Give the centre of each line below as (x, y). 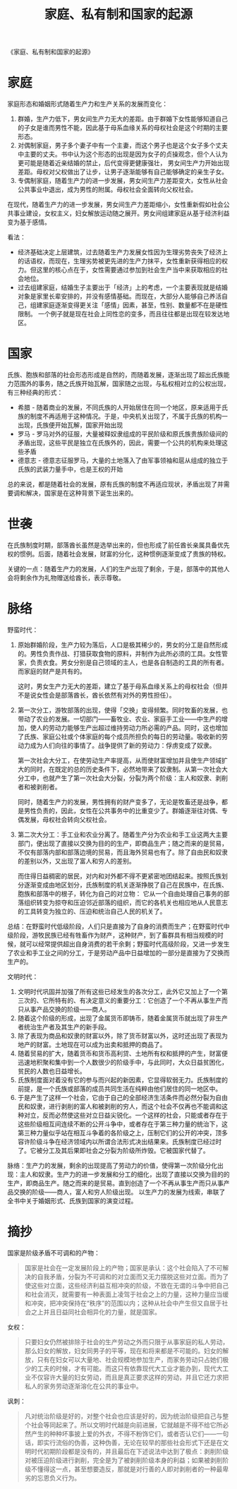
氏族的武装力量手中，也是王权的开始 (70, 470)
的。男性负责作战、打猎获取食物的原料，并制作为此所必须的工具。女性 (120, 653)
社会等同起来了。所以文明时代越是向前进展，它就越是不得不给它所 (127, 1425)
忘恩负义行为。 (59, 1478)
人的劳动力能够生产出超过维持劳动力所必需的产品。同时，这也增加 (132, 727)
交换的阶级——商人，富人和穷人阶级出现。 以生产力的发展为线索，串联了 (119, 1192)
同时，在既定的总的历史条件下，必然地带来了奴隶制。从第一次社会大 (129, 769)
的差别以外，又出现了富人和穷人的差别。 (76, 861)
